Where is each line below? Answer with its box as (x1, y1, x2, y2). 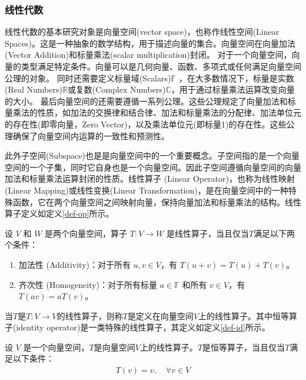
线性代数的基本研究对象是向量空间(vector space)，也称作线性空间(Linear (5, 25, 280, 38)
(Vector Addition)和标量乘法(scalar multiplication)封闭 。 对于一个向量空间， (5, 48, 292, 61)
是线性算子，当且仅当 (166, 227, 249, 239)
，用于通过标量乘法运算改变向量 (171, 83, 295, 96)
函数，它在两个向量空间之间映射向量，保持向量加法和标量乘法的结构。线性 (12, 195, 301, 208)
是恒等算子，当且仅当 (202, 340, 285, 353)
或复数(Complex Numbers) (67, 83, 166, 96)
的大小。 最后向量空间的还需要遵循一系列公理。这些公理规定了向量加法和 (5, 94, 288, 107)
